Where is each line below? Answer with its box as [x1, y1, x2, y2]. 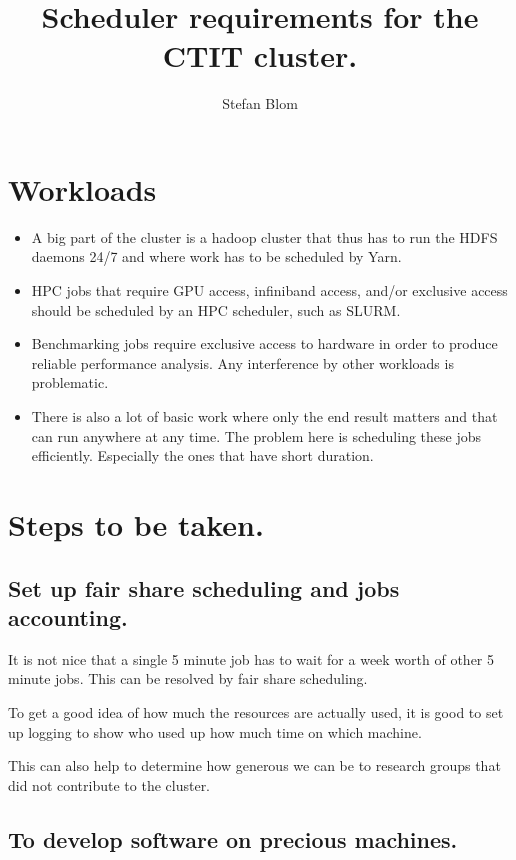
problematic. [31, 372, 109, 393]
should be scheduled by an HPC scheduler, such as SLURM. [31, 299, 401, 320]
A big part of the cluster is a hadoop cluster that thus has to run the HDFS [31, 226, 498, 247]
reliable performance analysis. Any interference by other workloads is [31, 352, 454, 373]
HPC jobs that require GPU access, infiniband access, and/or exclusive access [31, 280, 508, 301]
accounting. [8, 601, 128, 632]
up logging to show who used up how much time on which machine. [8, 721, 422, 742]
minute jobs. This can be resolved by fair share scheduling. [8, 668, 368, 689]
